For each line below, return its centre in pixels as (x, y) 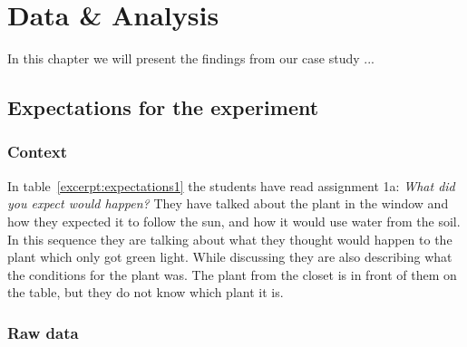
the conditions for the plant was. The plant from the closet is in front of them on (232, 274)
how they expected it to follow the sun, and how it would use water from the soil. (234, 221)
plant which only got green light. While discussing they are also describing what (230, 257)
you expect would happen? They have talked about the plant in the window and (228, 203)
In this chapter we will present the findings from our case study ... (191, 58)
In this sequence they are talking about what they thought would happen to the (230, 239)
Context (38, 152)
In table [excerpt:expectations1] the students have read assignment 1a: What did (231, 185)
